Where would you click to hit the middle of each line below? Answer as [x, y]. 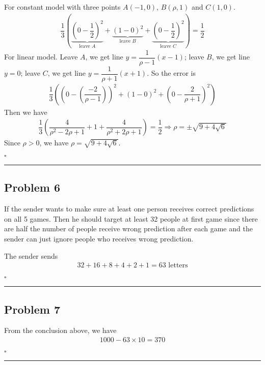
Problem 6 [32, 187]
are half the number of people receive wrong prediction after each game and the [128, 229]
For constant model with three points [62, 7]
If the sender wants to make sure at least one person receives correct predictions [129, 209]
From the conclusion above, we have [60, 330]
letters [178, 266]
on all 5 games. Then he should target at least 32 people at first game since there [131, 218]
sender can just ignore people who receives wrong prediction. [99, 238]
